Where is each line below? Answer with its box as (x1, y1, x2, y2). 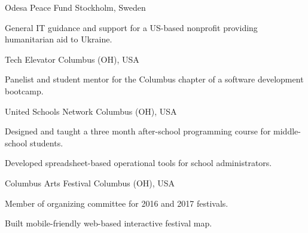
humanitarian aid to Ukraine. (5, 33, 112, 45)
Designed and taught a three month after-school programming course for (5, 125, 271, 137)
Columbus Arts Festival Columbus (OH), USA (5, 176, 175, 189)
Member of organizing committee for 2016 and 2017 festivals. (5, 197, 228, 209)
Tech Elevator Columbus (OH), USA (5, 53, 139, 65)
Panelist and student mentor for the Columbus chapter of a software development (5, 73, 304, 85)
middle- (273, 125, 301, 137)
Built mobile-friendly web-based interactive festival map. (5, 217, 212, 229)
